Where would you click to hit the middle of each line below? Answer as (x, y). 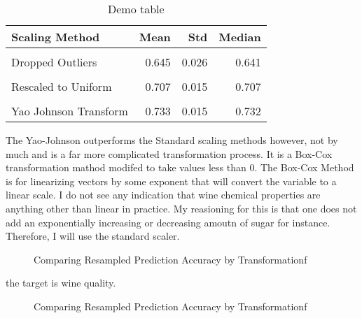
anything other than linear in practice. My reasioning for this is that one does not (181, 208)
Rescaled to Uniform (62, 86)
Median (240, 37)
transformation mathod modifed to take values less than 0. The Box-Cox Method (180, 167)
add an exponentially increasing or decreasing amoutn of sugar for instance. (168, 222)
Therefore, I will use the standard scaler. (93, 236)
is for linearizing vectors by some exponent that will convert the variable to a (171, 181)
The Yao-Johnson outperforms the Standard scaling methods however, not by (172, 140)
